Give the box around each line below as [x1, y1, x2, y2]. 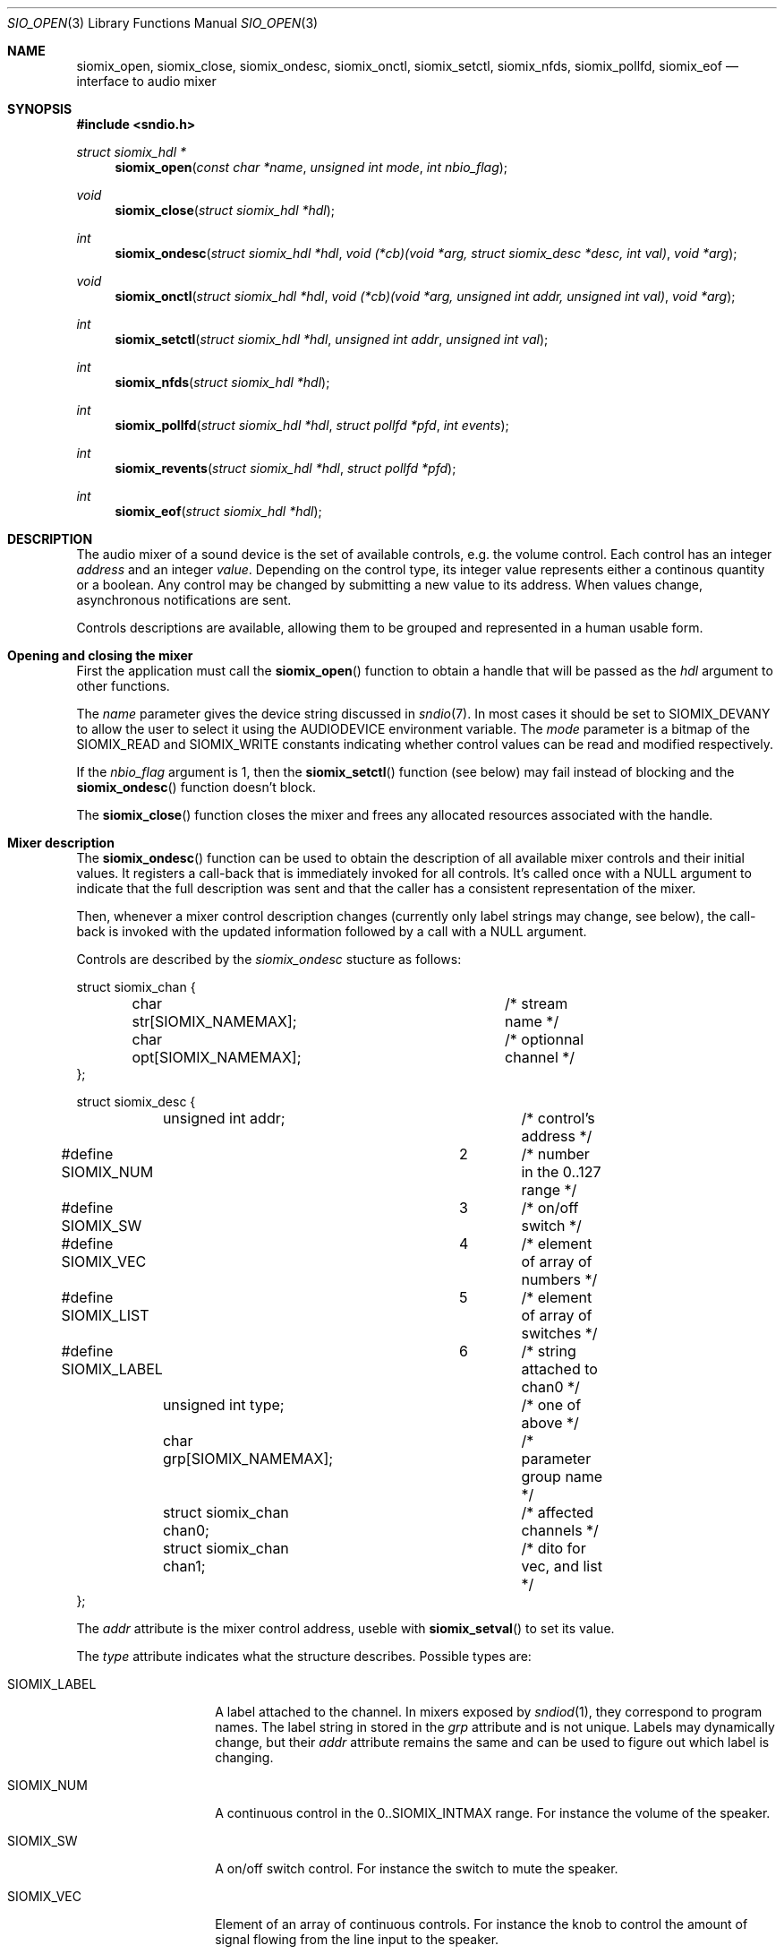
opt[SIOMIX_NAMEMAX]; [132, 1048, 302, 1066]
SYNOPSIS [7, 101, 72, 116]
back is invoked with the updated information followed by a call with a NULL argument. [76, 924, 587, 939]
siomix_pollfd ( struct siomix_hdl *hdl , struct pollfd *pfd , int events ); [115, 417, 509, 433]
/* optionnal [505, 1030, 584, 1048]
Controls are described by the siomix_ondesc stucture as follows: [76, 951, 462, 967]
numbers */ [521, 1270, 598, 1288]
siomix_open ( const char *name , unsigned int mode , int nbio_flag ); [115, 159, 508, 175]
